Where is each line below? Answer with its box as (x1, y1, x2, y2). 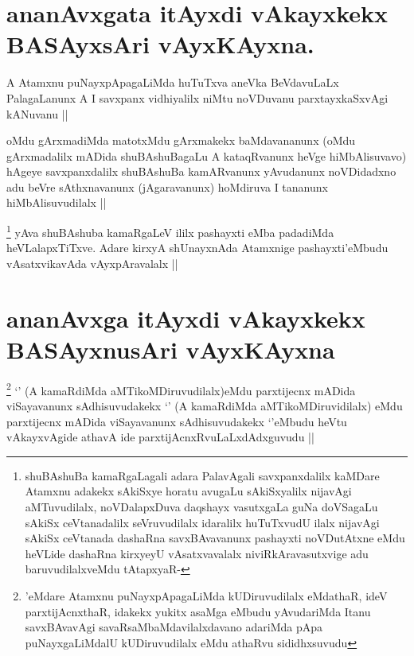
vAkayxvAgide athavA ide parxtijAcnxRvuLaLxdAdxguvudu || (6, 429, 314, 445)
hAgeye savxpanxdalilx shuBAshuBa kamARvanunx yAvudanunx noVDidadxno (6, 163, 396, 180)
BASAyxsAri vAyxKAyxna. (6, 28, 314, 60)
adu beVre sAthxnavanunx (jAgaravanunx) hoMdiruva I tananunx (6, 178, 328, 195)
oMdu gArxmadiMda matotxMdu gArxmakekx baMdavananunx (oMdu (6, 132, 356, 149)
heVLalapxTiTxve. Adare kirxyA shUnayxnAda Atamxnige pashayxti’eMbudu (6, 239, 389, 256)
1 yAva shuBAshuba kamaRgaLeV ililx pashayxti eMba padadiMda (6, 222, 334, 240)
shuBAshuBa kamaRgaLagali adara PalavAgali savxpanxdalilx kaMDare (25, 467, 380, 483)
